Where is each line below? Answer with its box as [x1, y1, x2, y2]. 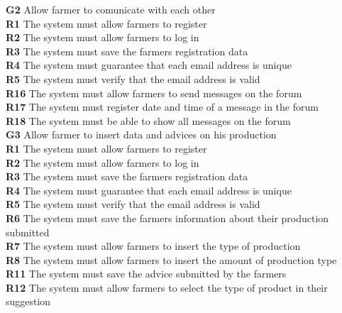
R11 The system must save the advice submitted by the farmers [6, 266, 287, 281]
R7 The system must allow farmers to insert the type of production [6, 238, 301, 253]
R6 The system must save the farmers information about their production [6, 210, 329, 225]
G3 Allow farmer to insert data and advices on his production [6, 127, 277, 142]
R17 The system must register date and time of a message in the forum [6, 99, 319, 114]
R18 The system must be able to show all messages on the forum [6, 113, 291, 128]
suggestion [6, 294, 51, 309]
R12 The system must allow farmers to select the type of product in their [6, 280, 328, 295]
